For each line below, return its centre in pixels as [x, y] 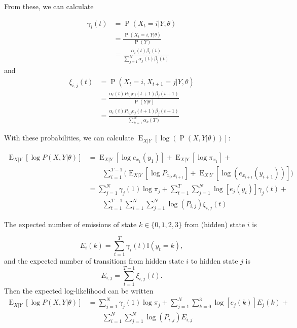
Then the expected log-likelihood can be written [79, 290]
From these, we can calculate [49, 6]
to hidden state [214, 261]
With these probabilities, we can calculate [69, 138]
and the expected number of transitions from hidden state [94, 261]
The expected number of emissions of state [70, 224]
